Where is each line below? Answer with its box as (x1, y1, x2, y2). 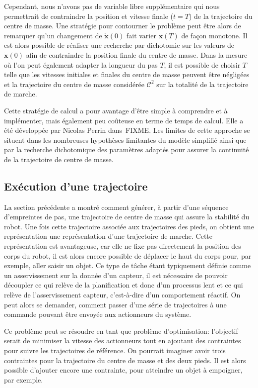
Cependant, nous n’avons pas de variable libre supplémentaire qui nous (4, 1, 220, 11)
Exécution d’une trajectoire (4, 178, 148, 194)
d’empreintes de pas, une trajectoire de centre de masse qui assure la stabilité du (4, 211, 250, 222)
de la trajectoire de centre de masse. (4, 154, 114, 164)
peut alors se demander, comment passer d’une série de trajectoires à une (4, 299, 227, 309)
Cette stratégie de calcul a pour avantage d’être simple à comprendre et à (4, 105, 228, 115)
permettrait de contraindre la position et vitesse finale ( (4, 10, 174, 21)
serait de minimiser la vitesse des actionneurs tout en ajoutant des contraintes (4, 335, 241, 346)
